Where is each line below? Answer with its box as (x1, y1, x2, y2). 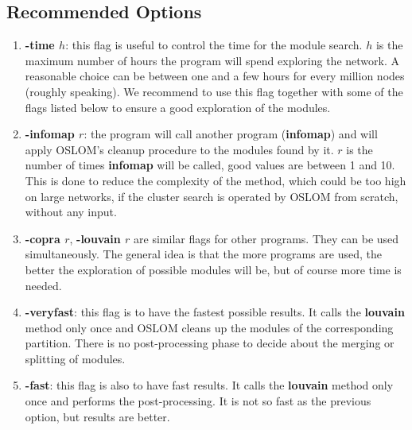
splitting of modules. (25, 350, 126, 366)
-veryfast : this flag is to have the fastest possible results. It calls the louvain (25, 304, 405, 320)
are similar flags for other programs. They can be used (134, 230, 399, 246)
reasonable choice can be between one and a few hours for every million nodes (25, 68, 405, 84)
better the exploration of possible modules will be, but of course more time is (25, 261, 402, 277)
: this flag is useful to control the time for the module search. (65, 37, 363, 53)
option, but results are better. (25, 408, 170, 424)
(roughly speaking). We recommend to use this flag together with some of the (25, 83, 403, 99)
